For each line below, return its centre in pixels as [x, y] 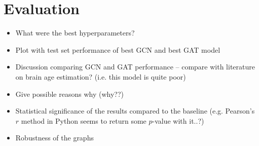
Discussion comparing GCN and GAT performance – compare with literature [135, 67]
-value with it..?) [178, 120]
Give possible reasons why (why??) [69, 94]
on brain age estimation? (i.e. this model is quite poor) [101, 76]
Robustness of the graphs [54, 138]
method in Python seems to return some [84, 120]
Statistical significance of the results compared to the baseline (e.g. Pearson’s [135, 111]
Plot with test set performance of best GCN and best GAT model [118, 49]
